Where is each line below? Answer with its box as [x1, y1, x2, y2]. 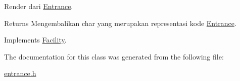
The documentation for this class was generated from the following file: [4, 51, 224, 61]
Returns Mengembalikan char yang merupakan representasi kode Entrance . [4, 17, 236, 28]
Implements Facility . [4, 34, 67, 45]
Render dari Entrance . [4, 1, 73, 11]
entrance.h [4, 68, 36, 78]
